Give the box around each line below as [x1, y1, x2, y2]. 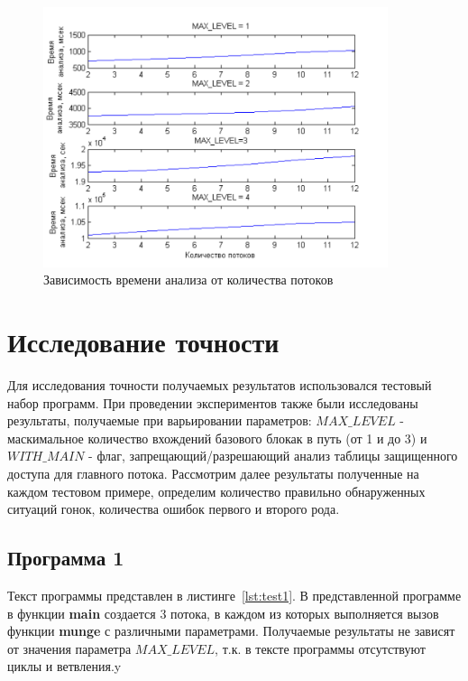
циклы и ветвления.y [7, 657, 122, 676]
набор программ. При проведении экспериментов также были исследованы [7, 393, 418, 412]
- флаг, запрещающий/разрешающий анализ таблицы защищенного [88, 446, 458, 465]
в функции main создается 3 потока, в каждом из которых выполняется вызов [7, 603, 439, 622]
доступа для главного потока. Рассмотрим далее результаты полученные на [7, 463, 419, 482]
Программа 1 [7, 544, 124, 572]
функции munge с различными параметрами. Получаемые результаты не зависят [7, 621, 455, 640]
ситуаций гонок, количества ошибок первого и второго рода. [7, 499, 340, 518]
